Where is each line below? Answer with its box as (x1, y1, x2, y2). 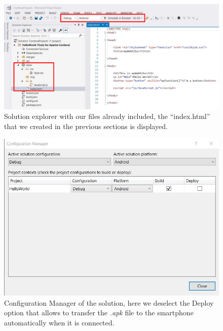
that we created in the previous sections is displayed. (4, 121, 168, 132)
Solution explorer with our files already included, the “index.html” (4, 111, 210, 121)
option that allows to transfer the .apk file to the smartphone (4, 307, 194, 318)
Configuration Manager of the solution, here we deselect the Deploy (4, 297, 214, 308)
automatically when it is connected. (4, 317, 115, 327)
